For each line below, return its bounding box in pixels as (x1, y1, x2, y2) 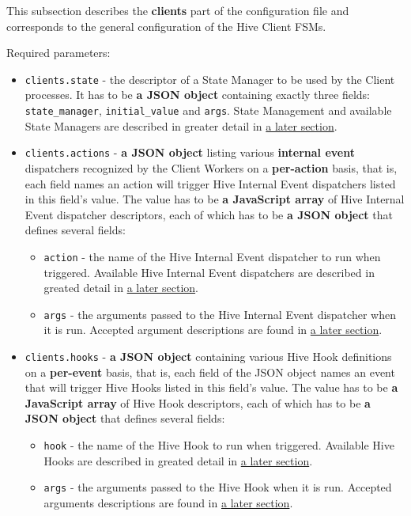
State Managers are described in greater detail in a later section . (25, 117, 337, 134)
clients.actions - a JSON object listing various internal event (25, 144, 355, 161)
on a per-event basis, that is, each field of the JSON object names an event (25, 363, 395, 380)
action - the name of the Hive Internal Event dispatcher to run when (43, 248, 381, 264)
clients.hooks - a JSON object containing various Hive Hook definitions (25, 348, 392, 364)
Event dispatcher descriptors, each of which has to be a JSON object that (25, 206, 393, 222)
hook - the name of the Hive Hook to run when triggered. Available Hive (43, 437, 394, 453)
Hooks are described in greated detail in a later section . (43, 452, 313, 469)
